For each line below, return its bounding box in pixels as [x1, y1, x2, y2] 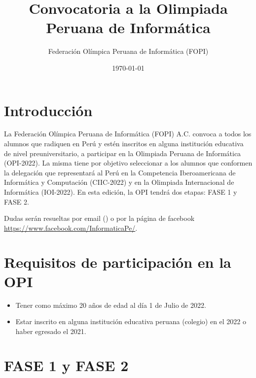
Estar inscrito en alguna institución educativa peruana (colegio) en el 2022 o [15, 316, 247, 327]
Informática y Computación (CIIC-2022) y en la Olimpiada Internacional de [4, 177, 234, 187]
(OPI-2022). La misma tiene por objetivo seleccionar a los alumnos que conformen [4, 158, 253, 168]
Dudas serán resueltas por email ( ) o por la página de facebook [4, 213, 195, 223]
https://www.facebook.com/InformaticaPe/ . [4, 222, 138, 233]
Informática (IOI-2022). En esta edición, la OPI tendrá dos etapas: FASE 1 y [4, 187, 237, 197]
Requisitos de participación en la [4, 252, 231, 272]
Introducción [4, 100, 93, 120]
